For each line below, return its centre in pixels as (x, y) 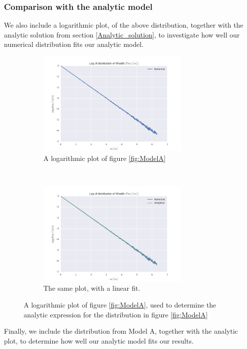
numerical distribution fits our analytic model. (74, 44)
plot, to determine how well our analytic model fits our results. (99, 340)
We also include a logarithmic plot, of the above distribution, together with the (124, 25)
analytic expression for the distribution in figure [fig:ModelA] (116, 314)
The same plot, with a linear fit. (92, 288)
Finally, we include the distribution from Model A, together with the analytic (121, 331)
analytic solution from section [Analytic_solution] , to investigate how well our (122, 34)
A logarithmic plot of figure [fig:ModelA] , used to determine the (120, 304)
